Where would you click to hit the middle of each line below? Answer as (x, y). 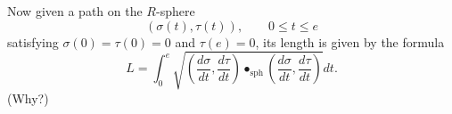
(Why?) (28, 98)
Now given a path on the (75, 11)
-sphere (175, 11)
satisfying (33, 41)
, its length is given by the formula (350, 41)
